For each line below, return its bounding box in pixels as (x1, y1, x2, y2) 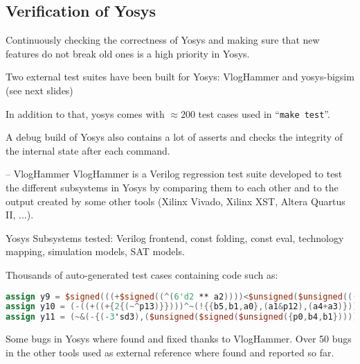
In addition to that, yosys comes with (6, 106, 165, 121)
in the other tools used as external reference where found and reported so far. (6, 345, 334, 359)
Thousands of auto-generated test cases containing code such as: (6, 267, 278, 281)
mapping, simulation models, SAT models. (6, 244, 185, 259)
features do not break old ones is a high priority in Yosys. (6, 46, 250, 60)
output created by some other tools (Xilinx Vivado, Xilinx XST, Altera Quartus (6, 193, 345, 208)
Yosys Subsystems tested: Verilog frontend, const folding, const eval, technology (6, 230, 344, 245)
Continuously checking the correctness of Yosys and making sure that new (6, 33, 320, 47)
